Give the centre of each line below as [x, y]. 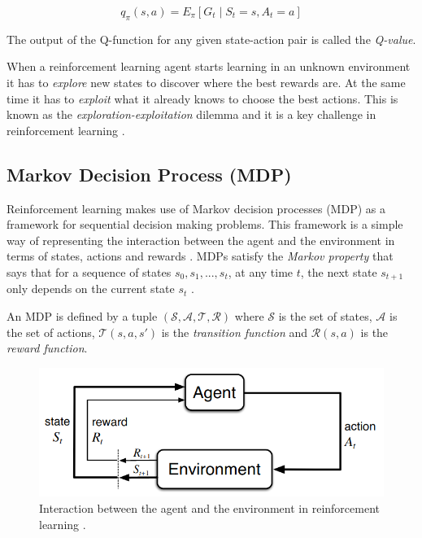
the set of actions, [51, 332]
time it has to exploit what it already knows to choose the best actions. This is [202, 98]
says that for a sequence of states [89, 271]
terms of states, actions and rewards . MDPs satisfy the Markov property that [200, 256]
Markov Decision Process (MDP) [149, 174]
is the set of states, [325, 315]
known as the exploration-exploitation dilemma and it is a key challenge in [191, 114]
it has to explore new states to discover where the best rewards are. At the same [206, 82]
